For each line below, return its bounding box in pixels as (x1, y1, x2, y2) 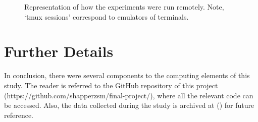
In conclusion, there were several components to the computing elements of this (4, 70, 250, 81)
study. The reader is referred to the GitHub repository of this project (4, 80, 218, 90)
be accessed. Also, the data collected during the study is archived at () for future (4, 100, 254, 110)
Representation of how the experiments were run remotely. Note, (24, 2, 224, 12)
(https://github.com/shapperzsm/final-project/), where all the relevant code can (4, 90, 253, 100)
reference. (4, 109, 34, 120)
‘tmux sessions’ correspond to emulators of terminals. (24, 11, 189, 22)
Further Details (4, 41, 114, 62)
